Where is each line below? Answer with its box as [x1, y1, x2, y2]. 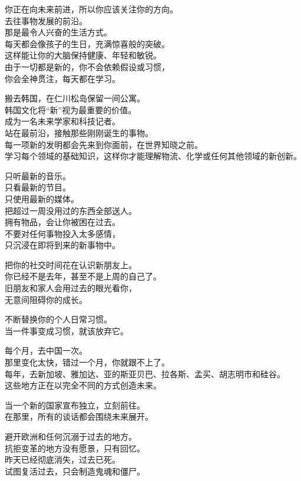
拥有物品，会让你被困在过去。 [5, 216, 120, 228]
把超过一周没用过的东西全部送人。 [5, 204, 137, 216]
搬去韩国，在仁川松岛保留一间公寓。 [5, 92, 145, 104]
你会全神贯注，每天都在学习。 [5, 72, 120, 84]
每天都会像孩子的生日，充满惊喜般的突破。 [5, 37, 170, 50]
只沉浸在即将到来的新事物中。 [5, 239, 120, 251]
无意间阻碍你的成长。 [5, 293, 87, 305]
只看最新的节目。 [5, 181, 71, 193]
